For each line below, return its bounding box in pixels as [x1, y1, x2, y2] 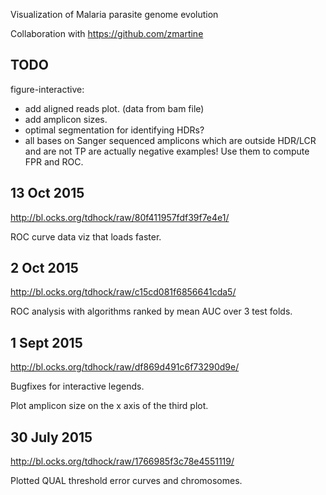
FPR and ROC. [24, 155, 84, 168]
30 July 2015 [10, 429, 93, 446]
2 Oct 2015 [10, 260, 79, 277]
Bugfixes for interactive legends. [10, 380, 145, 393]
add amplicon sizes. [24, 113, 108, 125]
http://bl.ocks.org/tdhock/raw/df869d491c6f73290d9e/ [10, 361, 240, 373]
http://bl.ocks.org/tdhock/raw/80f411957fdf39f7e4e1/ [10, 211, 230, 223]
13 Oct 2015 [10, 185, 85, 202]
